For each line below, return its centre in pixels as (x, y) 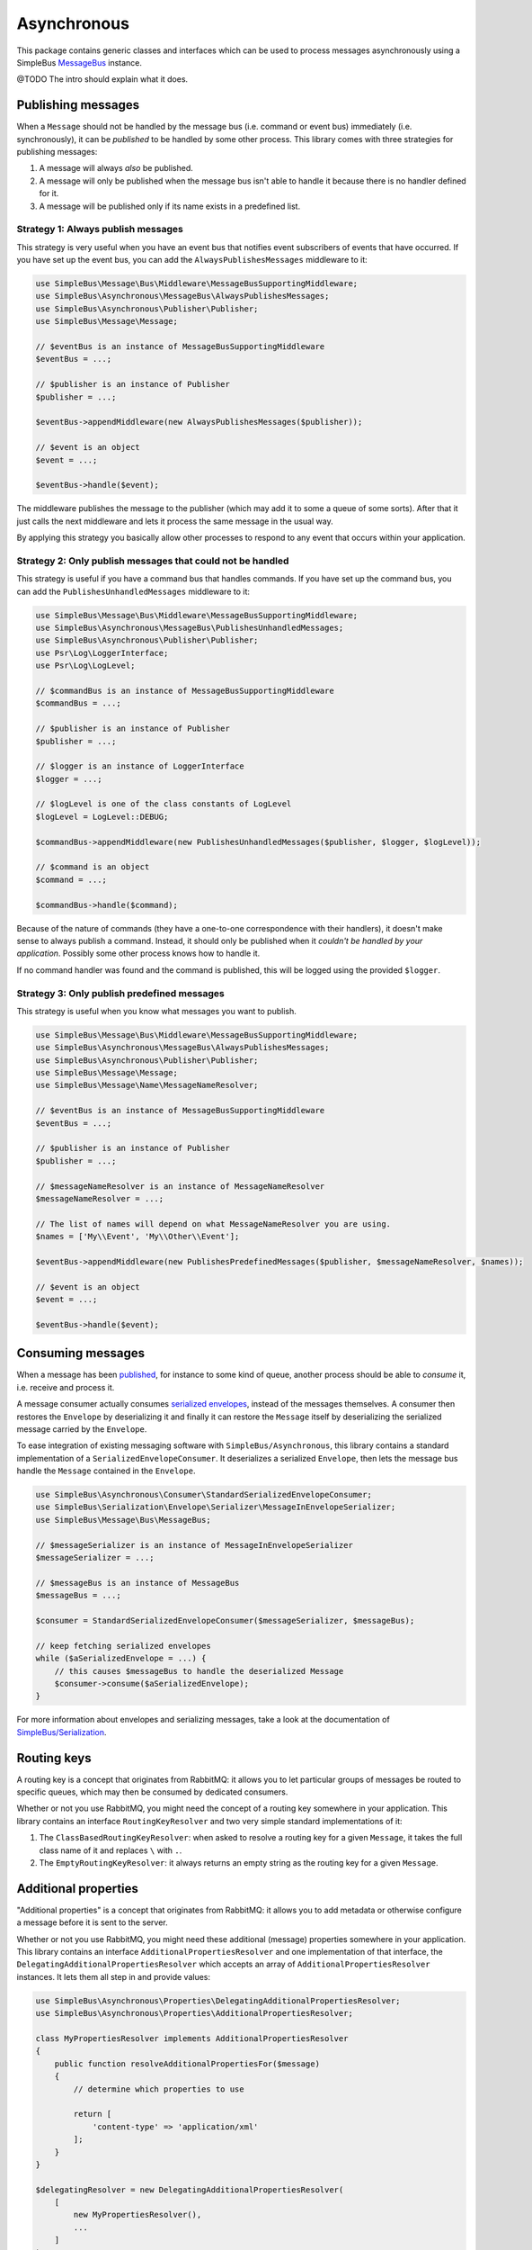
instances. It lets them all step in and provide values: (114, 1976)
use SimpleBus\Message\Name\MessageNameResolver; (147, 1085)
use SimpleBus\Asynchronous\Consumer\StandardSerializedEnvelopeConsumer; (204, 1495)
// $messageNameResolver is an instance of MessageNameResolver (180, 1186)
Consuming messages (81, 1353)
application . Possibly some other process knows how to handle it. (138, 953)
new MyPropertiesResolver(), (137, 2215)
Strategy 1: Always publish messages (100, 229)
